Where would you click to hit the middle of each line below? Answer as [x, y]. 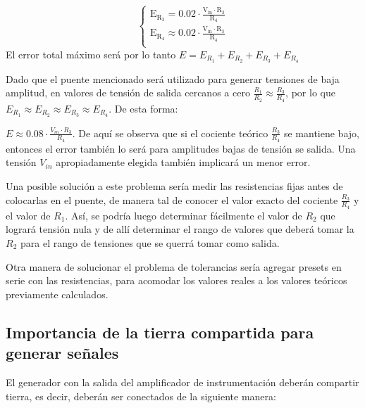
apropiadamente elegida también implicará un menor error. [183, 162]
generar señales [62, 353]
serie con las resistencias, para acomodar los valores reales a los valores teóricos [177, 280]
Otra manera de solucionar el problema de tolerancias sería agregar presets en [174, 266]
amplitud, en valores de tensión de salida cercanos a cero [128, 93]
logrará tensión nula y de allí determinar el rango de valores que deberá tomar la [180, 229]
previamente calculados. [57, 294]
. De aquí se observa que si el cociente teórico [170, 133]
